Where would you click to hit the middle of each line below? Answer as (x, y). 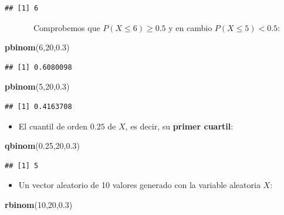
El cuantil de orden (53, 126)
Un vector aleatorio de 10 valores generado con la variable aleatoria (139, 185)
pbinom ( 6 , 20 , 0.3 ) (37, 47)
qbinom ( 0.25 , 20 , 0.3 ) (42, 146)
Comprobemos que (67, 27)
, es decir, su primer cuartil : (179, 126)
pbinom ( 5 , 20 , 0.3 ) (37, 86)
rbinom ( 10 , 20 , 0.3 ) (39, 204)
